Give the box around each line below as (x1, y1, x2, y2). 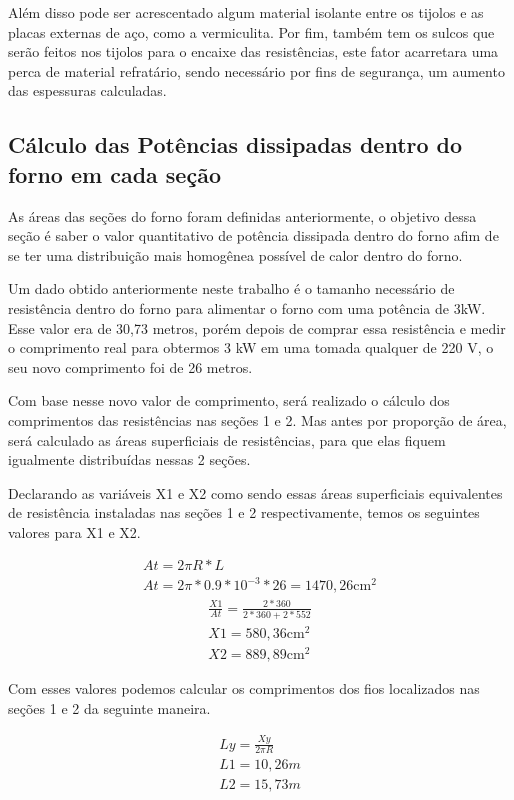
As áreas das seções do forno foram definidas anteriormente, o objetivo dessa (8, 205, 477, 226)
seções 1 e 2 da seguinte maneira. (8, 697, 211, 718)
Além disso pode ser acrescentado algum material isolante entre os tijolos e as (8, 2, 484, 22)
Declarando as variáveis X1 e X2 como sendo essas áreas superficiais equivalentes (8, 482, 503, 503)
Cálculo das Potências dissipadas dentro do (8, 129, 463, 160)
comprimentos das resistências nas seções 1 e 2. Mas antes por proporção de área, (8, 409, 507, 430)
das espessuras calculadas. (8, 80, 167, 101)
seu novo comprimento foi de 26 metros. (8, 356, 253, 377)
